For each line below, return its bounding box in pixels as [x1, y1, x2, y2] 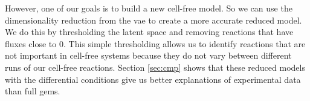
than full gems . [5, 85, 60, 97]
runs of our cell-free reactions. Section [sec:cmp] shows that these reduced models [5, 60, 305, 73]
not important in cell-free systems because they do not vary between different [5, 49, 292, 62]
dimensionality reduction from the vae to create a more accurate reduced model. [5, 13, 302, 26]
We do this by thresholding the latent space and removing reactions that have [5, 25, 294, 38]
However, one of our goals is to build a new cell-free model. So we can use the [5, 2, 292, 14]
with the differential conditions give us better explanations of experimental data [5, 73, 301, 85]
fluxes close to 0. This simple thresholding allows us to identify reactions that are [5, 37, 306, 50]
